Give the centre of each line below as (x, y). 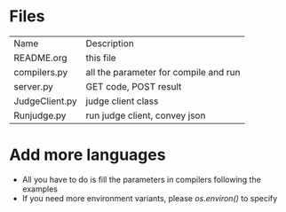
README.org (41, 58)
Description (110, 43)
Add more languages (87, 155)
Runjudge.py (40, 115)
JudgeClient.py (45, 101)
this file (101, 58)
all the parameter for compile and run (163, 72)
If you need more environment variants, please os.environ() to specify (150, 198)
